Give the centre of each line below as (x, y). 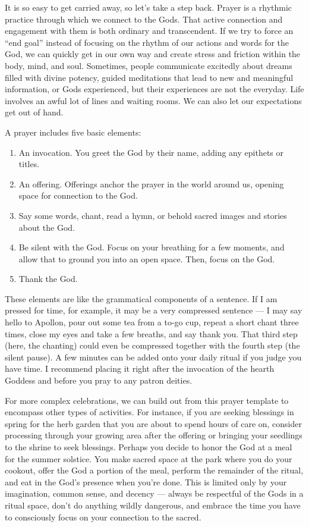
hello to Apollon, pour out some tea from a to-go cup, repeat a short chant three (152, 322)
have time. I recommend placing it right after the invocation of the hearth (140, 368)
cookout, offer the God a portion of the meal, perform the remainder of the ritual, (154, 470)
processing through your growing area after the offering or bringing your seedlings (154, 435)
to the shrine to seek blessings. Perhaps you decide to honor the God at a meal (149, 447)
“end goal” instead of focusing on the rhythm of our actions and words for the (147, 42)
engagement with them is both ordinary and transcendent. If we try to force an (149, 31)
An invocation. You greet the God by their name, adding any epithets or (151, 152)
